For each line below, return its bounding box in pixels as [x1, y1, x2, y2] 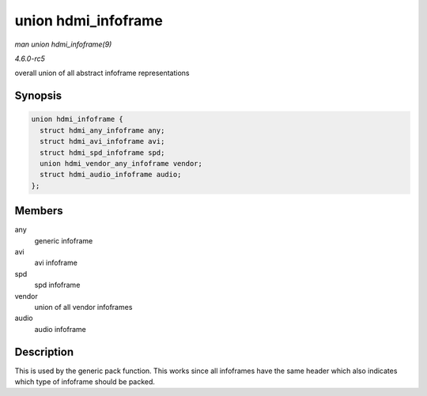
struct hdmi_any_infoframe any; [40, 126, 165, 134]
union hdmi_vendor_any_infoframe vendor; [40, 159, 203, 168]
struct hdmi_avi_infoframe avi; [40, 137, 165, 146]
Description [14, 345, 74, 359]
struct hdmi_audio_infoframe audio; [40, 170, 182, 179]
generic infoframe [34, 236, 93, 245]
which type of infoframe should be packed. [14, 376, 156, 387]
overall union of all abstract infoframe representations [14, 68, 190, 78]
